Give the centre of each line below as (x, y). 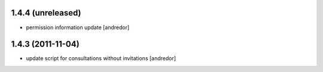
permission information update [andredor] (78, 27)
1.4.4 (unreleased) (46, 13)
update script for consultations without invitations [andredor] (101, 58)
